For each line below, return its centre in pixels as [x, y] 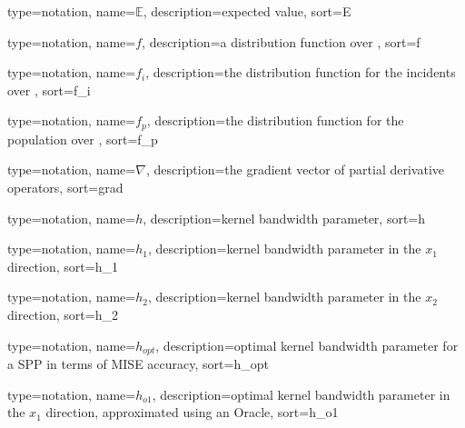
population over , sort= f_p [83, 139]
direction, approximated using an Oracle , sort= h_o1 [192, 412]
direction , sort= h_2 [63, 314]
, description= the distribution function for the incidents [301, 72]
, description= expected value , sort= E [247, 11]
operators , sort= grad [65, 188]
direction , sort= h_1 [63, 266]
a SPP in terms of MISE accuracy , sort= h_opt [138, 364]
